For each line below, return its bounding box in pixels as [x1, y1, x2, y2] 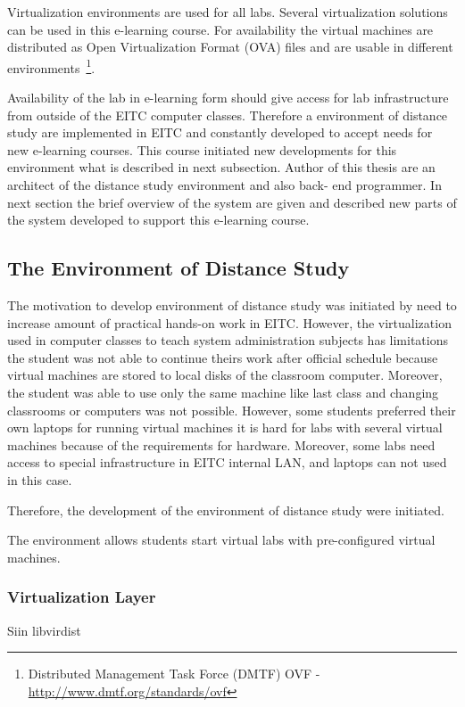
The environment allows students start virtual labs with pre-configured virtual [7, 530, 436, 549]
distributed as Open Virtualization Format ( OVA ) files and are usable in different [7, 37, 453, 56]
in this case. [7, 470, 72, 489]
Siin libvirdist [7, 621, 81, 639]
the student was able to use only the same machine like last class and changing [7, 382, 439, 401]
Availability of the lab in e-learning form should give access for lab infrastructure [7, 88, 449, 107]
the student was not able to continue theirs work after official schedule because [7, 348, 438, 366]
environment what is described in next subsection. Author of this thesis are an [7, 158, 436, 177]
